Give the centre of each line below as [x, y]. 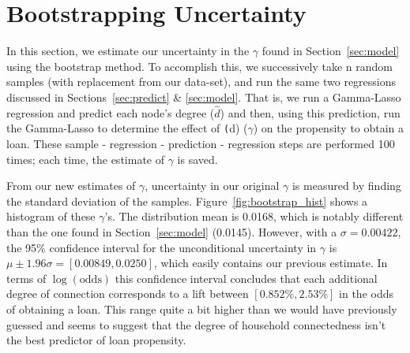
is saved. [197, 159]
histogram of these [51, 216]
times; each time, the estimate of [85, 159]
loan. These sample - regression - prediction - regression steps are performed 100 [201, 143]
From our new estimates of [71, 186]
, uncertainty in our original [212, 186]
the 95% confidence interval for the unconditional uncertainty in [162, 247]
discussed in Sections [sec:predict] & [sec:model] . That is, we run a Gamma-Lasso [204, 97]
